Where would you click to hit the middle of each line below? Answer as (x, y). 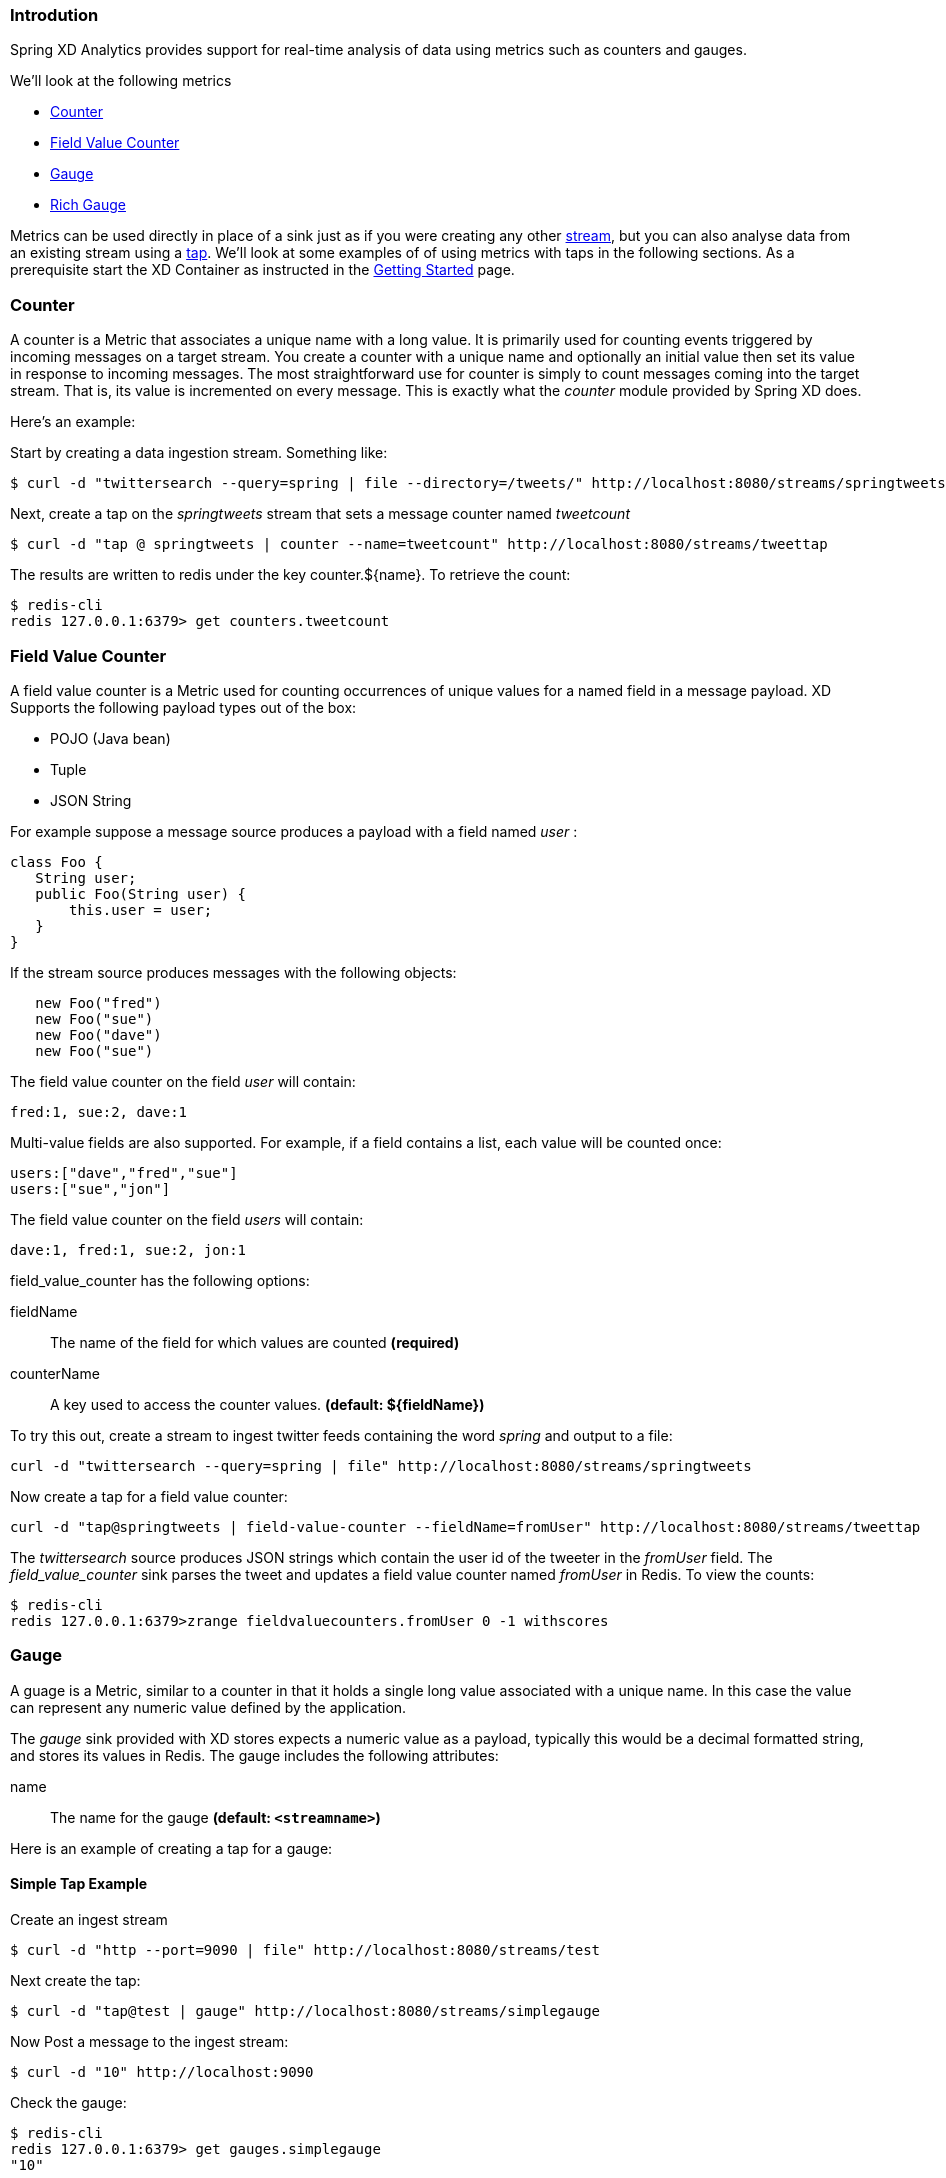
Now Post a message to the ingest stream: (149, 2041)
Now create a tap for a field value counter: (149, 1496)
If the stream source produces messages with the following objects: (233, 972)
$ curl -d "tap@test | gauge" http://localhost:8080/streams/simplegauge (305, 2010)
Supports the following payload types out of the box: (183, 707)
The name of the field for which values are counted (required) (255, 1342)
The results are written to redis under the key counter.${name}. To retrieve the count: (290, 575)
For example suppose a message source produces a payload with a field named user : (294, 831)
